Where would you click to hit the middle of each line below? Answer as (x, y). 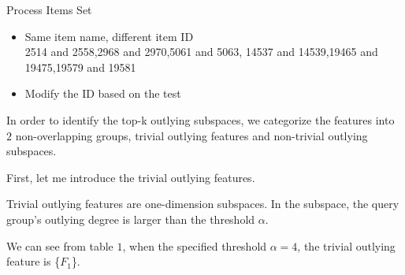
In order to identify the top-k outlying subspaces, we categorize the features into (201, 119)
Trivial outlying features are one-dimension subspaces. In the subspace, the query (203, 204)
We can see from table (60, 245)
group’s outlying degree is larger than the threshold (131, 219)
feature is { (33, 261)
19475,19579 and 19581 (80, 67)
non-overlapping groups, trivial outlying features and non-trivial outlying (191, 135)
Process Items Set (49, 9)
